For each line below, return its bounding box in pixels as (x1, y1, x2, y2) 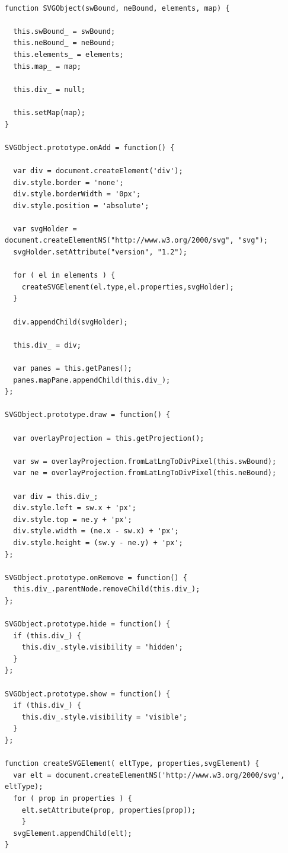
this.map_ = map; (13, 62, 81, 71)
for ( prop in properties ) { (13, 794, 132, 803)
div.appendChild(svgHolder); (13, 317, 128, 326)
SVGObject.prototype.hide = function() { (5, 620, 171, 629)
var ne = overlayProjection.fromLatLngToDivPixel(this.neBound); (13, 469, 277, 478)
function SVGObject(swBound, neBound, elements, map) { (5, 4, 230, 12)
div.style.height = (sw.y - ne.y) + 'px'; (13, 538, 183, 547)
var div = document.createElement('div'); (13, 166, 183, 175)
